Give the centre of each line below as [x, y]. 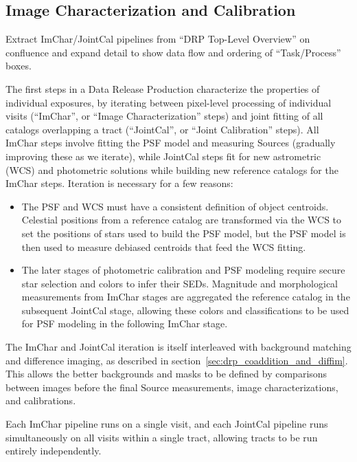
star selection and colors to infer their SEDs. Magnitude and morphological [180, 283]
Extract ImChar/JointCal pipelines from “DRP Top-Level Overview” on [158, 39]
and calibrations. [41, 400]
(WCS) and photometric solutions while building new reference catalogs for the [172, 169]
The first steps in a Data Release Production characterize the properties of [163, 88]
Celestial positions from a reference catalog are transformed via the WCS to [182, 220]
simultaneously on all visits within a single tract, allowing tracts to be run [162, 437]
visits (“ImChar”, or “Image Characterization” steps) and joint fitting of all [164, 116]
